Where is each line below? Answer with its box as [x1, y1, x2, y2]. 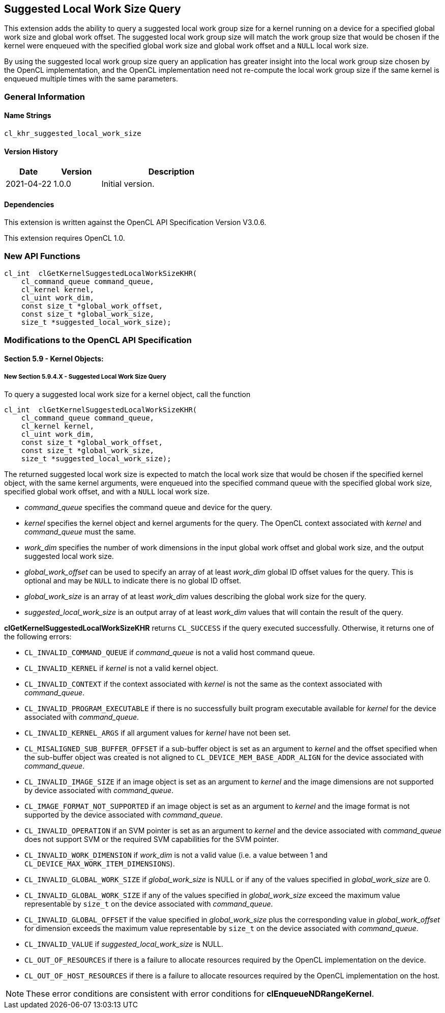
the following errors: [4, 632, 72, 641]
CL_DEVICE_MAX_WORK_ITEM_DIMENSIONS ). [24, 859, 175, 868]
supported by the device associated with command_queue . [24, 810, 223, 819]
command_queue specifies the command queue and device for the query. [24, 502, 273, 512]
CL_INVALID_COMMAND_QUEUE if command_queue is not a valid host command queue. [24, 648, 315, 657]
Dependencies [4, 200, 54, 209]
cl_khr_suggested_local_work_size [4, 129, 141, 138]
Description [148, 166, 195, 177]
